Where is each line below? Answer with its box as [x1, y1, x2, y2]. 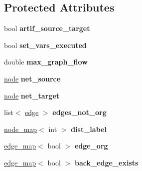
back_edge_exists [74, 157, 139, 167]
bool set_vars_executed [4, 39, 87, 50]
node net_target [4, 90, 60, 100]
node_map [4, 123, 37, 134]
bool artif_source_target [4, 23, 90, 33]
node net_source [4, 73, 61, 83]
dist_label [71, 123, 107, 134]
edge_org [74, 140, 108, 151]
